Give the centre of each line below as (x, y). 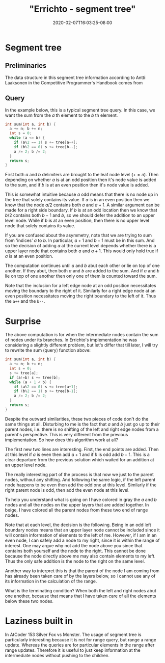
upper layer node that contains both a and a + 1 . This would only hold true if (82, 251)
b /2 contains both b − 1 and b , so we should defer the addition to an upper (80, 215)
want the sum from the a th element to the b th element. (62, 115)
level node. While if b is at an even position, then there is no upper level (77, 221)
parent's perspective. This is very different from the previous (67, 434)
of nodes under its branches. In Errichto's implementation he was (71, 340)
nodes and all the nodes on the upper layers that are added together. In (77, 504)
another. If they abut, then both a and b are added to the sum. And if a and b (82, 271)
